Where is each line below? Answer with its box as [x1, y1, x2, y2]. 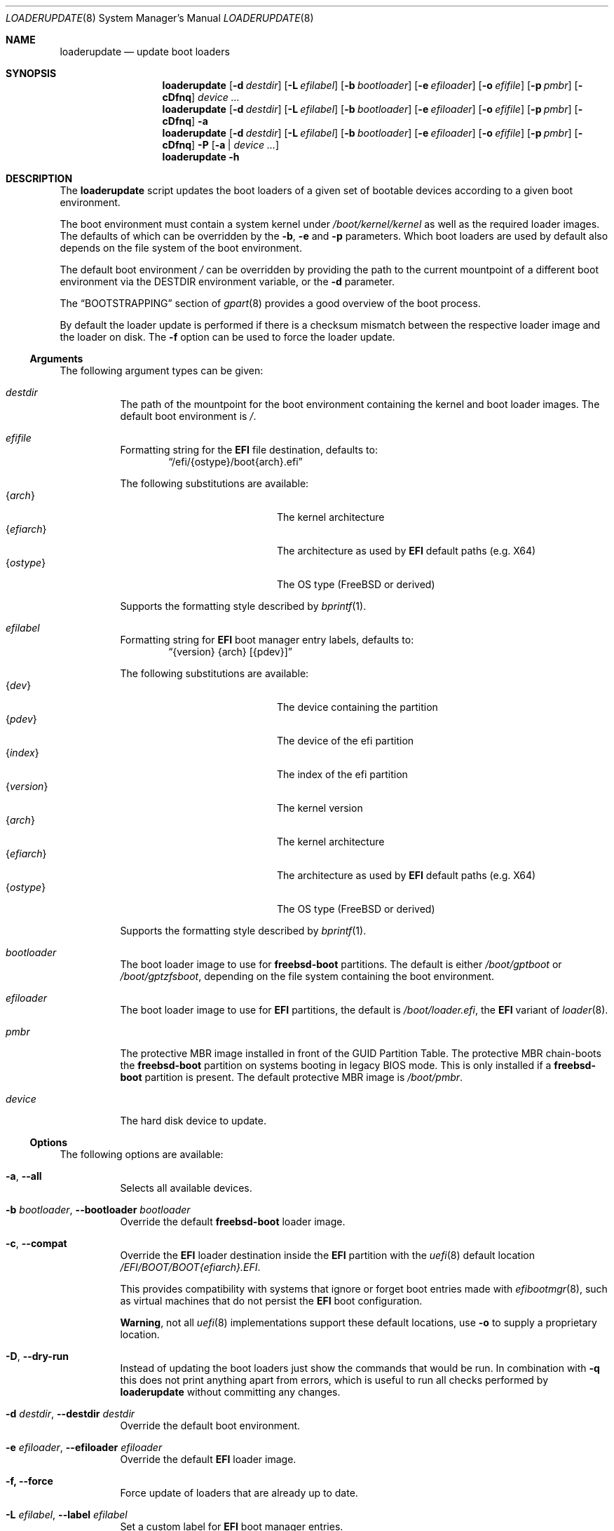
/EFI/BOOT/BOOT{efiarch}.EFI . [120, 1261, 261, 1273]
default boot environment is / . [120, 410, 257, 422]
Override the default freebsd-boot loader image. [120, 1216, 346, 1227]
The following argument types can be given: [60, 365, 264, 376]
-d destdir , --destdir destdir [6, 1408, 135, 1420]
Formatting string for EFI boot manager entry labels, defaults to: [120, 634, 414, 646]
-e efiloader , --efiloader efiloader [6, 1441, 163, 1453]
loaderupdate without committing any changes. [120, 1386, 341, 1398]
